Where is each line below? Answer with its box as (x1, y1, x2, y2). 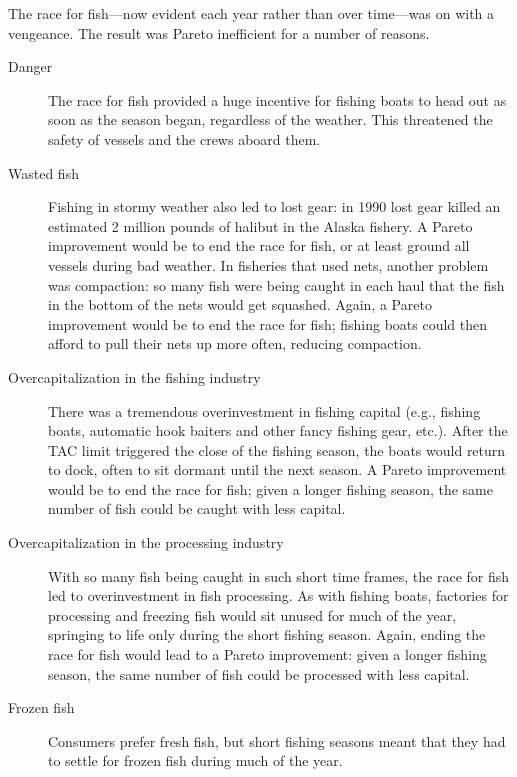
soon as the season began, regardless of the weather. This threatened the (48, 109, 493, 130)
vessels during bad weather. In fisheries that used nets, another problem (48, 254, 489, 275)
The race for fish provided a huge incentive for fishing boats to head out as (48, 89, 507, 110)
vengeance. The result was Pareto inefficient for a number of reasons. (8, 22, 430, 43)
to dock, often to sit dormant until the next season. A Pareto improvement (48, 459, 507, 480)
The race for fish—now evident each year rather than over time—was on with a (8, 3, 495, 23)
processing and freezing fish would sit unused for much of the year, (48, 604, 457, 625)
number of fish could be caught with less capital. (48, 498, 346, 519)
